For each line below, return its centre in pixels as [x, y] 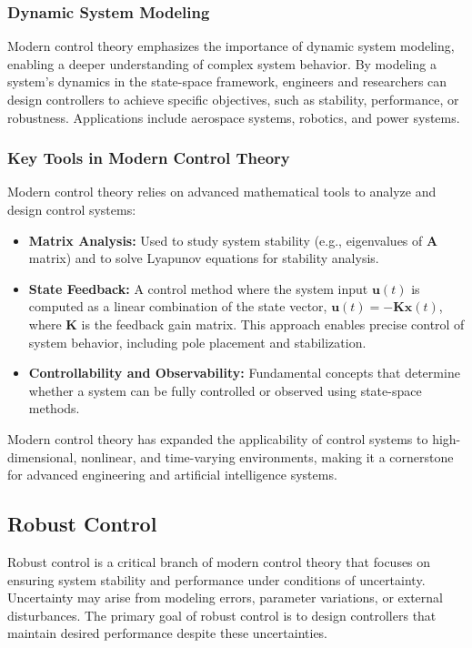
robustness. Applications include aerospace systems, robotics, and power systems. [234, 117]
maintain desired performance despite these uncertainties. [168, 633]
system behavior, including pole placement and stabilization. [197, 342]
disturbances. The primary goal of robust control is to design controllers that [222, 615]
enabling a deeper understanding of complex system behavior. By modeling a [222, 63]
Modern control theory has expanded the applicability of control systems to [218, 438]
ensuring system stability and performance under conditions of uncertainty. [216, 579]
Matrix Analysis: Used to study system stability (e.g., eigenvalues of [226, 240]
